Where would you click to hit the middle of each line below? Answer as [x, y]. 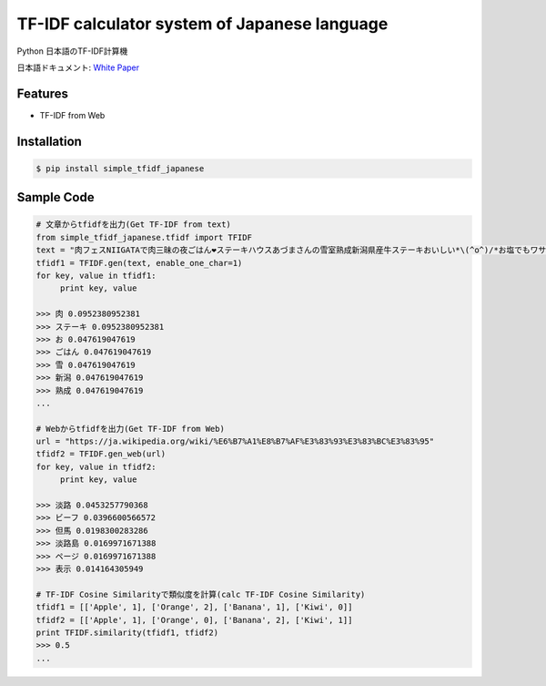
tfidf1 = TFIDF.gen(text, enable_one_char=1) [139, 263]
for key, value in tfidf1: [96, 276]
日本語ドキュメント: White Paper [78, 67]
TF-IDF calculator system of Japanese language [202, 24]
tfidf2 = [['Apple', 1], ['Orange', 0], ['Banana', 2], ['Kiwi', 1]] [194, 620]
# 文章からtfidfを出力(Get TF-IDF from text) [134, 225]
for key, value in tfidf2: [96, 466]
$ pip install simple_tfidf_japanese [120, 168]
